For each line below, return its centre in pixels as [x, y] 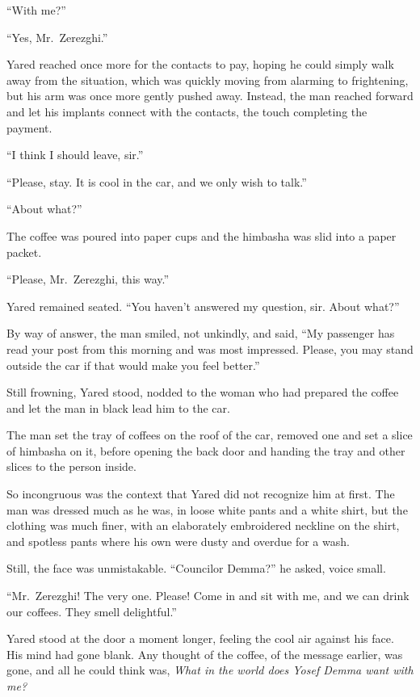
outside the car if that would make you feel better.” [133, 365]
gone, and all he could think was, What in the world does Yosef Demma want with [210, 670]
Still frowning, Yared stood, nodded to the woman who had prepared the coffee [203, 392]
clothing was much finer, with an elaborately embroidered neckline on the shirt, [203, 525]
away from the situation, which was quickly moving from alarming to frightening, [208, 80]
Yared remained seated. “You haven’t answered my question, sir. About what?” [203, 306]
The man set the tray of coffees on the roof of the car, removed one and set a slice [210, 435]
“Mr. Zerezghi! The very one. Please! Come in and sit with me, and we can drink [208, 596]
